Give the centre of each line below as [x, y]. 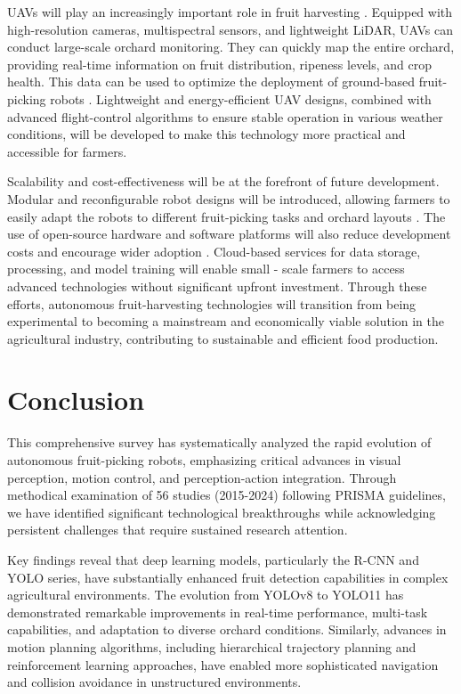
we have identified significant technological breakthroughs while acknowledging [222, 512]
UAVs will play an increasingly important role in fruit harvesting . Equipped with [230, 12]
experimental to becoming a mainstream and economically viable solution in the [226, 321]
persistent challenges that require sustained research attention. [178, 530]
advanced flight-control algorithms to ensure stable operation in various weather [225, 116]
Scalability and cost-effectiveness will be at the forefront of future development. [223, 181]
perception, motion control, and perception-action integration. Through [202, 477]
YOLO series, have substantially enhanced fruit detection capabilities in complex [228, 577]
